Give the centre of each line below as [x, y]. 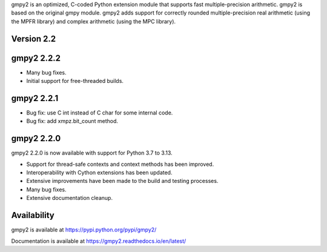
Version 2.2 [34, 38]
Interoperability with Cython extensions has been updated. [99, 173]
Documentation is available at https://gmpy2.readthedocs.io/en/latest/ [99, 241]
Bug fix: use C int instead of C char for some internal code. [100, 113]
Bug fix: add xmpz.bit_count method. [72, 121]
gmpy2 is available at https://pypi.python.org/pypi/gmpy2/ [84, 230]
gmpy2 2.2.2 [36, 58]
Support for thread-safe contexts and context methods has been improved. [120, 164]
